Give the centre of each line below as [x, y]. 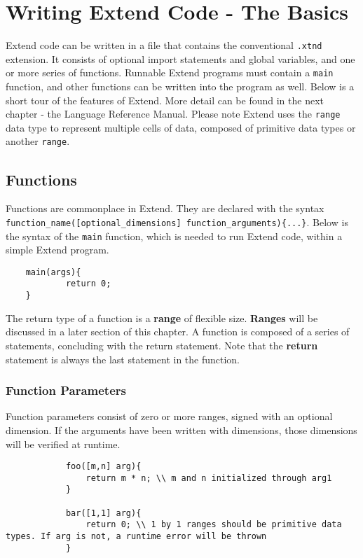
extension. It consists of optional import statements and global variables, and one [180, 58]
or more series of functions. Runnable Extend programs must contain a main [170, 72]
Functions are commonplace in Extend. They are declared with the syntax [165, 208]
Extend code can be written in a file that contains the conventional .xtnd [164, 45]
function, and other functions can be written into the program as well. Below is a [180, 86]
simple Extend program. [57, 250]
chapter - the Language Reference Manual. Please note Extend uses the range [173, 114]
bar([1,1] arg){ [103, 513]
